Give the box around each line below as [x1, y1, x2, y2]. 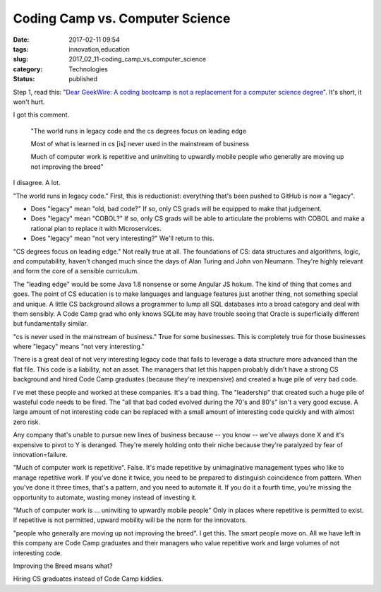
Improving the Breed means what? [13, 562, 113, 570]
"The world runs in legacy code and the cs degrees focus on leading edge [30, 126, 247, 135]
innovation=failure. [13, 451, 68, 458]
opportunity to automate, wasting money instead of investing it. [13, 493, 198, 502]
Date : [13, 35, 30, 44]
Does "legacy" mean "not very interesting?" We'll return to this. [30, 234, 214, 243]
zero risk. [13, 418, 40, 426]
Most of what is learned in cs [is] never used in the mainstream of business [30, 140, 250, 148]
